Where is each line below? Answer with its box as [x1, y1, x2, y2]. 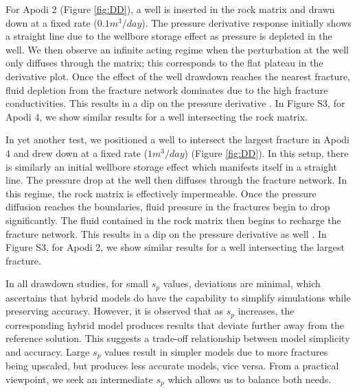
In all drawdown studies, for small [5, 276, 148, 291]
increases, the [238, 304, 295, 318]
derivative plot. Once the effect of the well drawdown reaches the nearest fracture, [5, 69, 350, 83]
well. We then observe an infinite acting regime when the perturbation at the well [5, 42, 349, 56]
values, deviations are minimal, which [163, 276, 321, 291]
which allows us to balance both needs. [168, 372, 332, 387]
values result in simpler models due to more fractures [104, 344, 328, 358]
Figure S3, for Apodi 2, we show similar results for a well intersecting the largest [5, 240, 345, 254]
